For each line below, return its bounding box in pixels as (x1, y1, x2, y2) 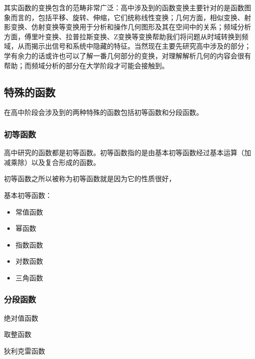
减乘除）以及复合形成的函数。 (4, 157, 100, 167)
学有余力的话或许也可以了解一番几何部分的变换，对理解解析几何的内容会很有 (4, 50, 251, 60)
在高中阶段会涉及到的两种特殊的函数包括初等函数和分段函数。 (4, 107, 203, 117)
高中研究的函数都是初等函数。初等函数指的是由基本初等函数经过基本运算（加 (4, 147, 251, 158)
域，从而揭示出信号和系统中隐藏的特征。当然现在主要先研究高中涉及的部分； (4, 41, 251, 51)
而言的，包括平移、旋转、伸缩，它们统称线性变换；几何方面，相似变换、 (10, 12, 244, 22)
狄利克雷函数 (4, 345, 45, 356)
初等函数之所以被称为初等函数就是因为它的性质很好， (4, 173, 176, 184)
